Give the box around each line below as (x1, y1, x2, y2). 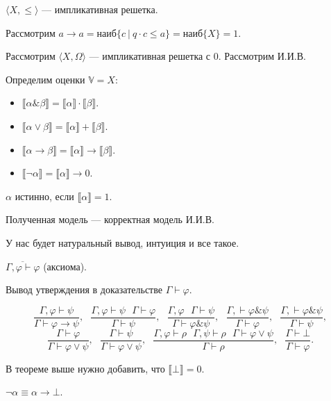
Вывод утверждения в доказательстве (6, 282, 162, 297)
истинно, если (15, 188, 74, 203)
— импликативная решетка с (89, 49, 211, 63)
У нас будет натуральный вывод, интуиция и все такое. (6, 235, 239, 249)
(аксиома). (43, 259, 87, 273)
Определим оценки (6, 72, 85, 86)
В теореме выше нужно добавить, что (6, 361, 165, 375)
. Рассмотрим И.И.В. (218, 49, 306, 63)
